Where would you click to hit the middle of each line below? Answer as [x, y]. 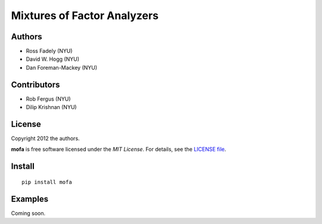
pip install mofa [47, 182]
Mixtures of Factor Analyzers [85, 15]
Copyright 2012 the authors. [45, 139]
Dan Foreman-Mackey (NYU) [62, 67]
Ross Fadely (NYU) [49, 51]
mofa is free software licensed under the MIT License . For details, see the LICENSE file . [119, 150]
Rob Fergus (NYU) [48, 99]
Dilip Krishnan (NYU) [51, 107]
